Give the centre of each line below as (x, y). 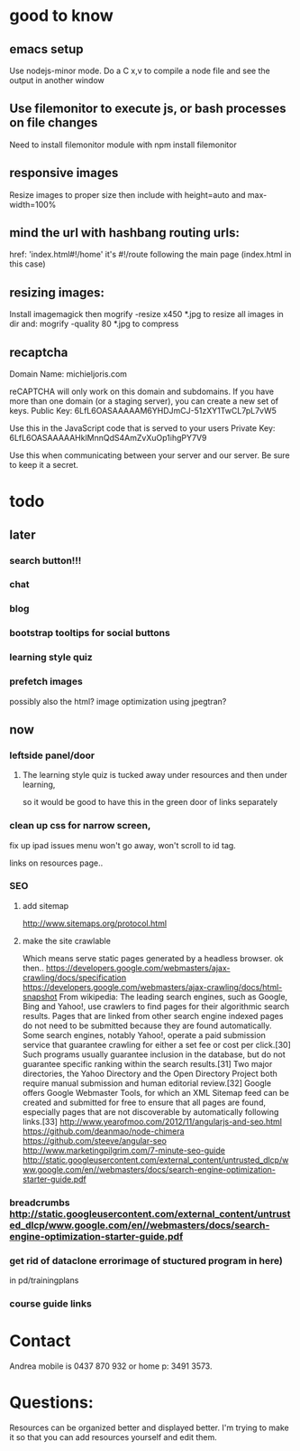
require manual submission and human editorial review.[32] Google (147, 1083)
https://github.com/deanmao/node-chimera (103, 1131)
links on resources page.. (56, 863)
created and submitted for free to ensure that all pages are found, (144, 1102)
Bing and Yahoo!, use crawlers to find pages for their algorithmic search (156, 1006)
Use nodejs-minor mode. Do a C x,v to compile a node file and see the (140, 70)
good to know (62, 16)
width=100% (33, 204)
